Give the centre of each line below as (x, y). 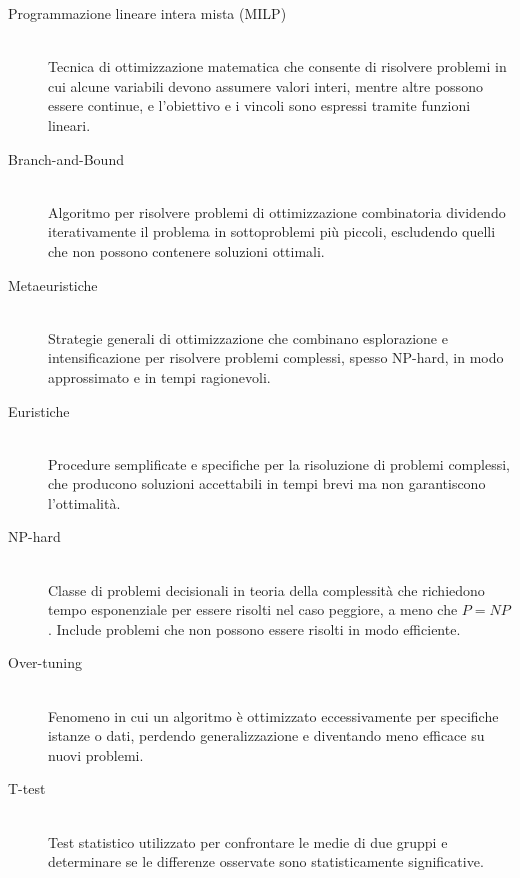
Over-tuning (45, 662)
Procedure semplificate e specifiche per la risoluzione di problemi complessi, (279, 463)
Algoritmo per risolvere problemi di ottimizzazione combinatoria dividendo (277, 211)
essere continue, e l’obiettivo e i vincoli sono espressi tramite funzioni (259, 105)
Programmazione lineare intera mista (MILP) (147, 13)
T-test (27, 788)
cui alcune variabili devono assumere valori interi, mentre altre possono (265, 85)
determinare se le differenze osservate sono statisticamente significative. (266, 861)
